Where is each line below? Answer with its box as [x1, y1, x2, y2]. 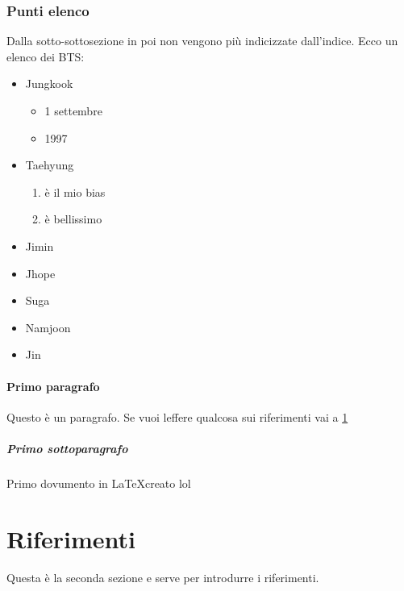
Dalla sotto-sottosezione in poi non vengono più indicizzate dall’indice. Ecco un [6, 32, 398, 49]
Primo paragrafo [6, 377, 100, 394]
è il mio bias [44, 183, 106, 200]
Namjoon [25, 318, 71, 335]
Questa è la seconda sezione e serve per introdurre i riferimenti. [6, 568, 319, 585]
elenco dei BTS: [6, 48, 85, 65]
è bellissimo [44, 210, 102, 227]
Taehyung [25, 156, 74, 173]
